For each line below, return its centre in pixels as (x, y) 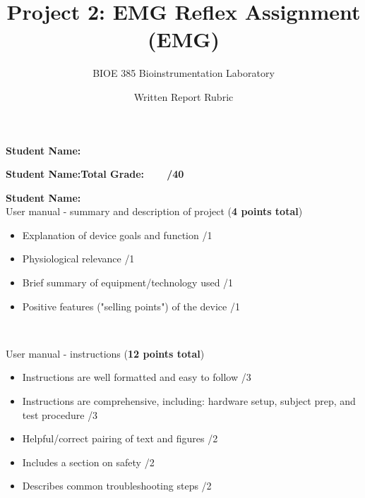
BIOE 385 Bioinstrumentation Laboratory (184, 73)
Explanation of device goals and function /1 (117, 235)
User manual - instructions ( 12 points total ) (105, 353)
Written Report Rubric (184, 96)
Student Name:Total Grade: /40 (95, 174)
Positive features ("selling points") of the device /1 (131, 306)
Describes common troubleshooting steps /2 (117, 486)
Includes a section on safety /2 (88, 462)
